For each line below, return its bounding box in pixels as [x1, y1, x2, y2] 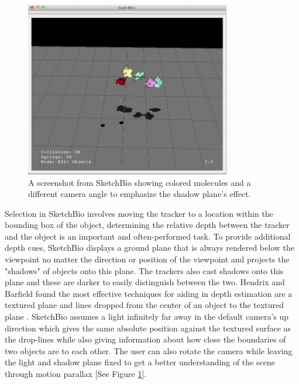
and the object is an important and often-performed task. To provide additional [5, 230, 291, 242]
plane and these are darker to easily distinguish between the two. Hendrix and [5, 276, 285, 288]
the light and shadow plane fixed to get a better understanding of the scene [5, 356, 275, 368]
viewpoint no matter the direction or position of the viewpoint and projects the [5, 253, 290, 265]
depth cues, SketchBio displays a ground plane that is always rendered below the [5, 241, 294, 254]
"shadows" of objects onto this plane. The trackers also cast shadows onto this [5, 264, 284, 276]
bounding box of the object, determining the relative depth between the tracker [5, 219, 290, 231]
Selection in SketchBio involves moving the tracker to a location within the [5, 207, 273, 219]
